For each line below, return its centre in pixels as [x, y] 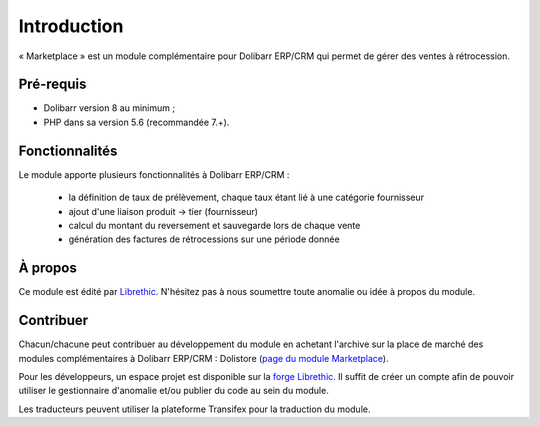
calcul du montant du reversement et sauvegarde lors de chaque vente [214, 225]
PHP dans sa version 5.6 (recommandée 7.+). [136, 122]
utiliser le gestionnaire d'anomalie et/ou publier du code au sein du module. [173, 391]
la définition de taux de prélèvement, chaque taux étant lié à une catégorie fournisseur [246, 197]
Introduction [71, 26]
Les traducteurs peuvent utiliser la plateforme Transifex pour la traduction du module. [194, 409]
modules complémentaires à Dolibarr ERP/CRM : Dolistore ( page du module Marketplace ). [203, 358]
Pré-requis [52, 84]
